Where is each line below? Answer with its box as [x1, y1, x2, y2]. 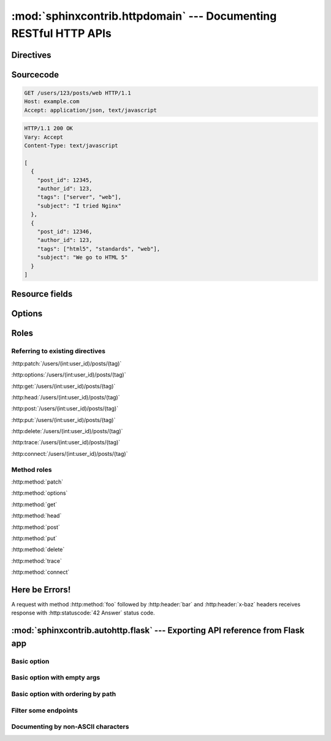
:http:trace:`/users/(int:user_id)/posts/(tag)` [11, 439, 121, 446]
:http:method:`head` [11, 512, 62, 519]
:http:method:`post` [11, 523, 61, 531]
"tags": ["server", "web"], [37, 194, 122, 201]
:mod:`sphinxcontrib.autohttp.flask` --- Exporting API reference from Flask [11, 625, 305, 636]
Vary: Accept [24, 133, 64, 141]
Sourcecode [11, 69, 59, 80]
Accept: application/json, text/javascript [24, 106, 158, 114]
